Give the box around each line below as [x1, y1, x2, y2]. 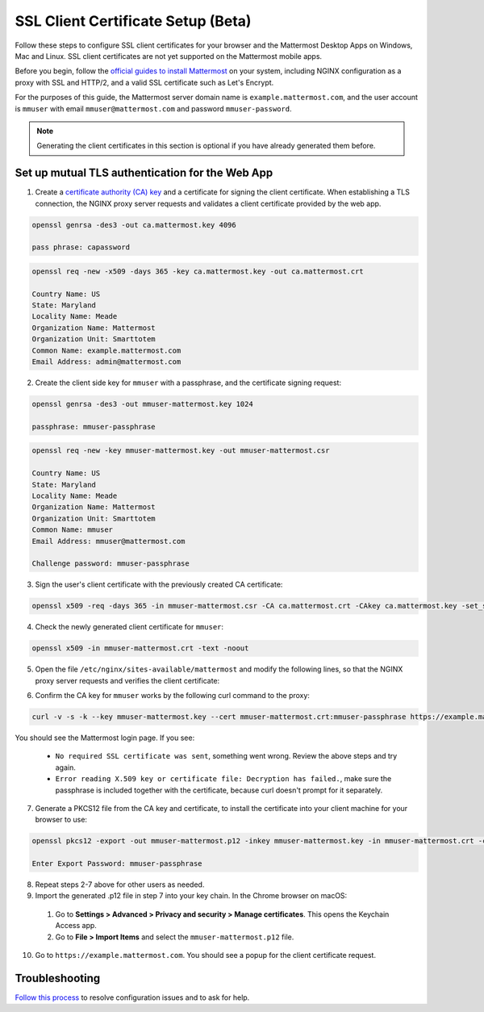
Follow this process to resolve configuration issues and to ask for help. [15, 993, 250, 1002]
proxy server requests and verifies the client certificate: [35, 675, 220, 685]
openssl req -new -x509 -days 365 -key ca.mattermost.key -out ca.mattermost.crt [31, 266, 365, 276]
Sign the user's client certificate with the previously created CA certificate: [35, 579, 283, 589]
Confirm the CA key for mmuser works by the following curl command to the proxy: [35, 690, 311, 700]
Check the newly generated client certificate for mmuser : [35, 622, 224, 632]
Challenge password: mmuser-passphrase [31, 559, 190, 568]
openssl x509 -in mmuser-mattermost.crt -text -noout [31, 644, 249, 653]
